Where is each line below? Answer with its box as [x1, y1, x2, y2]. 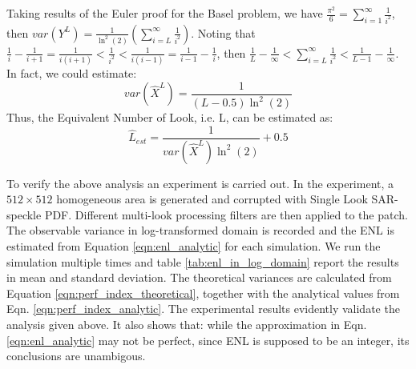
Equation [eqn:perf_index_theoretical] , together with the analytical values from [6, 284, 400, 301]
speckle [6, 206, 42, 223]
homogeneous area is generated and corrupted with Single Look [56, 191, 368, 207]
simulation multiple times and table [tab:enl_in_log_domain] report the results [6, 253, 399, 270]
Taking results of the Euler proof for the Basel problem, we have [6, 5, 323, 21]
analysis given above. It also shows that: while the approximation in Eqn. [6, 316, 367, 333]
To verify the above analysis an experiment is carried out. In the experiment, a [6, 174, 394, 191]
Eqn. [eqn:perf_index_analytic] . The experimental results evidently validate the [6, 300, 400, 317]
